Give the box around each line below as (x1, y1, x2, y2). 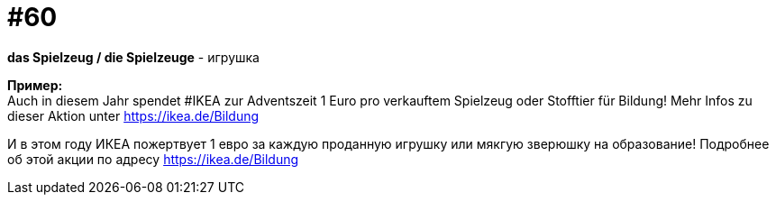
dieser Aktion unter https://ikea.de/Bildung (7, 107, 260, 124)
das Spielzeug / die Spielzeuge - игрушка (7, 49, 260, 65)
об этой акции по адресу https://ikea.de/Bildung (7, 151, 299, 167)
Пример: (7, 77, 63, 93)
